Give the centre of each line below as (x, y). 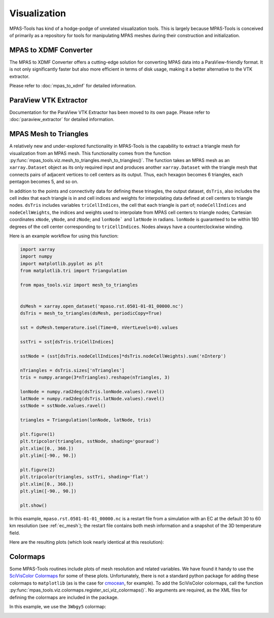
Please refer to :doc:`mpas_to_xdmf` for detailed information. (73, 86)
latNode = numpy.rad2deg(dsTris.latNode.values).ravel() (92, 399)
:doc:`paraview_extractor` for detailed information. (62, 119)
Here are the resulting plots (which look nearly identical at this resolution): (87, 542)
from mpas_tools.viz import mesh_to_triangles (79, 285)
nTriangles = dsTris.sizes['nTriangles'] (72, 370)
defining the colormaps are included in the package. (64, 597)
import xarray (38, 249)
